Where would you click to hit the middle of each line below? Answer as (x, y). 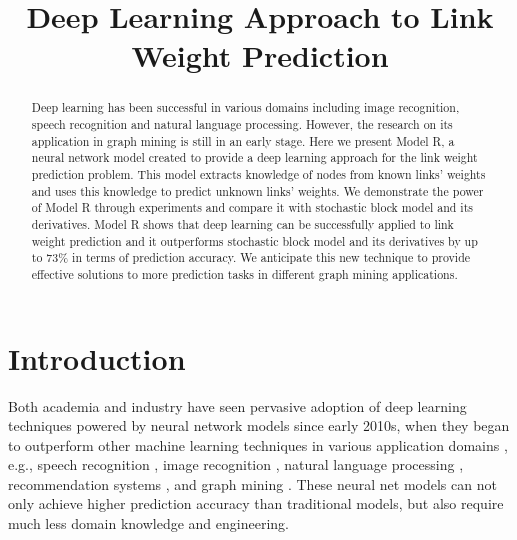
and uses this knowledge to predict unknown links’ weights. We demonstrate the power (257, 190)
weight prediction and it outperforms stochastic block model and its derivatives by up (254, 240)
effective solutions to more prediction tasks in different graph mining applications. (244, 273)
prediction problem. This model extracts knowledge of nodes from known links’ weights (258, 173)
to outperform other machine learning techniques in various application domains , (258, 444)
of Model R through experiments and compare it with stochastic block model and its (252, 207)
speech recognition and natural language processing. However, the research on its (242, 124)
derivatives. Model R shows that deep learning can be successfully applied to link (242, 223)
